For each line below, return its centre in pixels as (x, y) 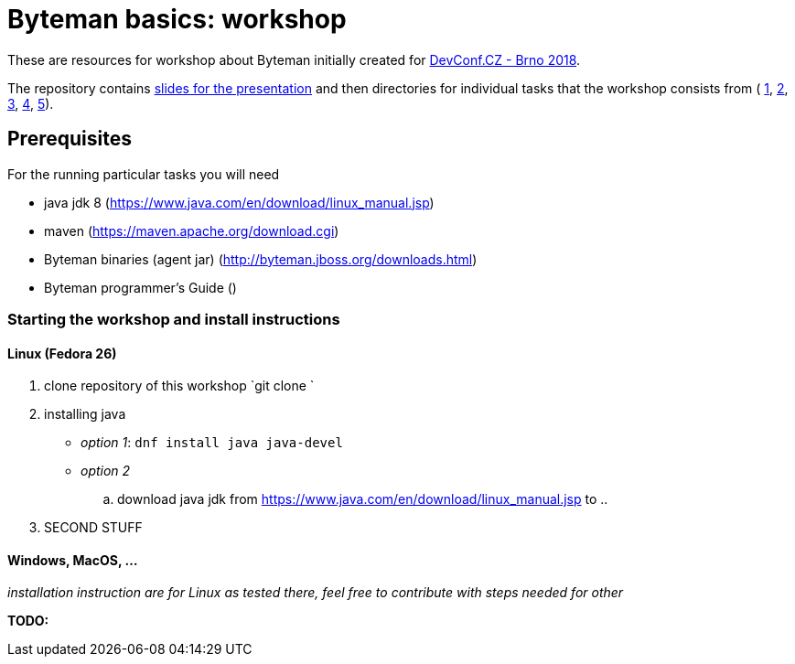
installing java (85, 414)
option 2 (106, 471)
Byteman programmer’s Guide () (140, 287)
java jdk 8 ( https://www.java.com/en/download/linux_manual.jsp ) (239, 202)
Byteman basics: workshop (177, 19)
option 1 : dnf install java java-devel (212, 443)
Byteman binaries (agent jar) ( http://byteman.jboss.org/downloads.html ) (261, 259)
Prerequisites (70, 139)
